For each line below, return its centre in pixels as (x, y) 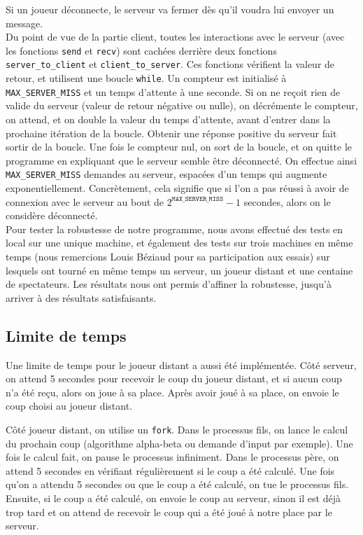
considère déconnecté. (52, 215)
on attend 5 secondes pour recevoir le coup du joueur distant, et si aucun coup (174, 378)
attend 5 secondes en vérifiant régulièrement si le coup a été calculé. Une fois (170, 470)
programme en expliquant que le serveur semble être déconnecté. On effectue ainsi (181, 160)
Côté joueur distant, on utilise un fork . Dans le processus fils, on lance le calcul (177, 429)
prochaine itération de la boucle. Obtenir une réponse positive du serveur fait (171, 133)
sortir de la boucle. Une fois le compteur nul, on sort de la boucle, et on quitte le (179, 147)
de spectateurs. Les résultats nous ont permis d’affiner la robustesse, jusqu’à (169, 284)
